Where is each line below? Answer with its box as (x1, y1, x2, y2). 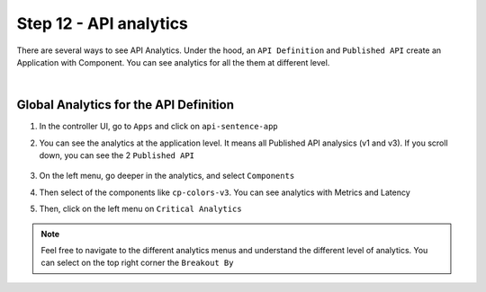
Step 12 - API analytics (16, 13, 189, 33)
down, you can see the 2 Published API (39, 150, 195, 161)
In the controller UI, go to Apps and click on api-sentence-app (39, 121, 278, 132)
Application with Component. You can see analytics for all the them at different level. (16, 57, 330, 67)
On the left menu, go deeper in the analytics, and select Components (39, 171, 295, 181)
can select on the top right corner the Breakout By (40, 257, 234, 269)
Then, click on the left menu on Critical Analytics (39, 203, 242, 215)
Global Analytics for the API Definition (16, 97, 234, 112)
